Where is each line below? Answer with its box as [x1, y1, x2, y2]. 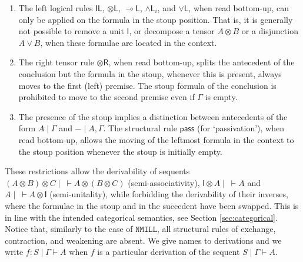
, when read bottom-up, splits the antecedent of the [108, 56, 295, 68]
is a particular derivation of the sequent [97, 246, 240, 258]
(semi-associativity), [128, 176, 200, 188]
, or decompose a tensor [129, 25, 215, 37]
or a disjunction [241, 25, 298, 37]
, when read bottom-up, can [188, 2, 289, 14]
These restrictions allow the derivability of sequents [5, 165, 190, 177]
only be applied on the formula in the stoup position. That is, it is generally [18, 13, 293, 25]
